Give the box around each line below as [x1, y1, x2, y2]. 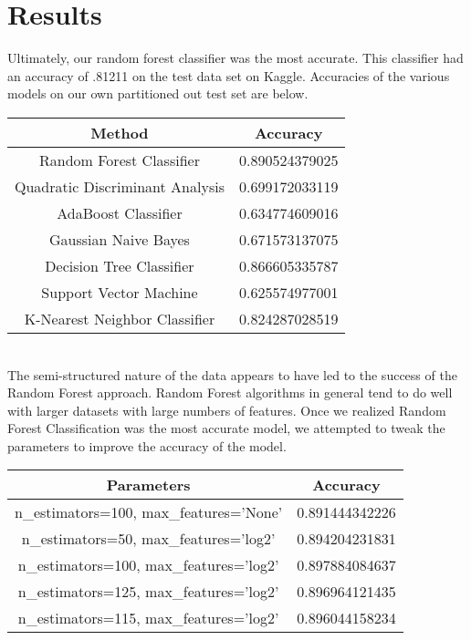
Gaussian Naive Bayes [49, 228, 190, 250]
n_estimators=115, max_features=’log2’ [17, 607, 279, 629]
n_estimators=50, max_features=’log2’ [21, 528, 276, 550]
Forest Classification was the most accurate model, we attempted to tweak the [7, 418, 445, 438]
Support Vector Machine [41, 281, 198, 303]
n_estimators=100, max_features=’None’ [15, 501, 283, 523]
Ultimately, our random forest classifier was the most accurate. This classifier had [7, 48, 464, 67]
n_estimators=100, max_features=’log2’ [17, 554, 279, 576]
